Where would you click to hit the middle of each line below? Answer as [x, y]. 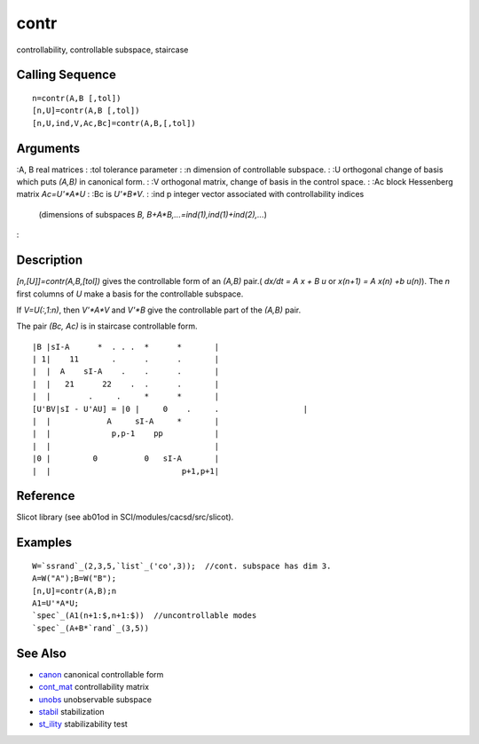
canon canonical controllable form [101, 674]
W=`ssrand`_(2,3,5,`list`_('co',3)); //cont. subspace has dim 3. [182, 566]
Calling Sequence [67, 75]
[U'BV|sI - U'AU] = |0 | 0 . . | [170, 409]
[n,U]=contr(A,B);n [75, 591]
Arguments [48, 148]
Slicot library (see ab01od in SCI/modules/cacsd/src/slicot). [125, 517]
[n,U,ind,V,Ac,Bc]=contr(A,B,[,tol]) [114, 123]
